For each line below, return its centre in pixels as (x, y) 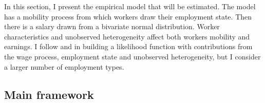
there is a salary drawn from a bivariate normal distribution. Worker (112, 26)
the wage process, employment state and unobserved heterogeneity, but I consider (132, 56)
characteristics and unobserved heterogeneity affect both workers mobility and (127, 36)
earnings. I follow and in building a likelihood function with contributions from (128, 46)
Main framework (49, 94)
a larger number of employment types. (64, 66)
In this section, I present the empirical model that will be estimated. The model (130, 6)
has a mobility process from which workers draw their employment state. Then (128, 16)
